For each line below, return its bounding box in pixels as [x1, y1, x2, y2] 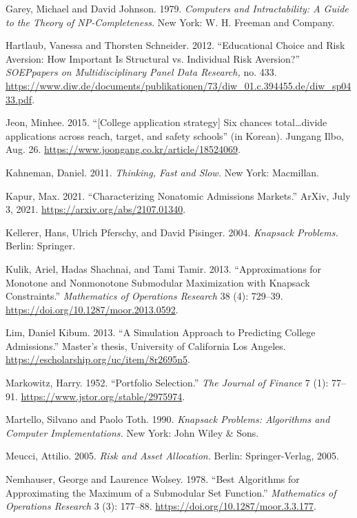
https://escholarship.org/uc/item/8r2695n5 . [6, 352, 190, 366]
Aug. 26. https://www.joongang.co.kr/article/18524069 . [6, 142, 241, 156]
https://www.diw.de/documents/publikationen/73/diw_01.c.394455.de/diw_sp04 [6, 78, 351, 92]
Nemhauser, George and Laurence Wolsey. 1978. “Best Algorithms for [6, 472, 300, 486]
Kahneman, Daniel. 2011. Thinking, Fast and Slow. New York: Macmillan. [6, 165, 319, 179]
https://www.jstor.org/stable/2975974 [21, 388, 183, 403]
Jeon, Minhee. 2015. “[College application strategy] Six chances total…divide [6, 115, 327, 129]
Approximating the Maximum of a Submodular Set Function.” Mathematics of [6, 485, 336, 499]
